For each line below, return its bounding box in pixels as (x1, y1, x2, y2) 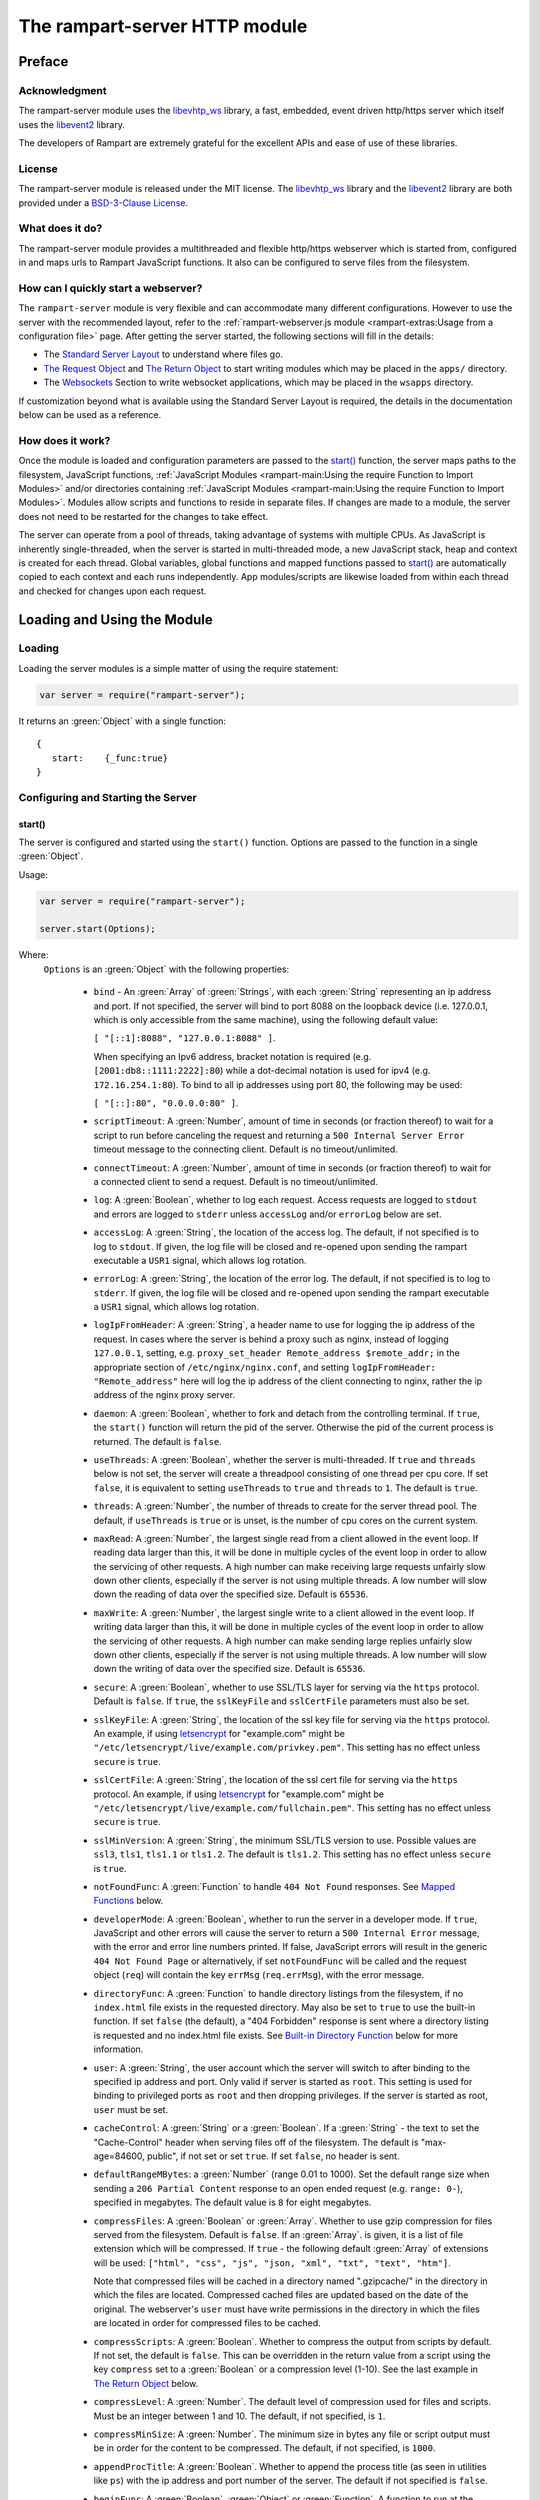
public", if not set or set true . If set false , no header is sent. (146, 2150, 400, 2162)
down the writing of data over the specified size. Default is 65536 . (93, 1663, 366, 1675)
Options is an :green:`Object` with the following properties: (43, 963, 290, 975)
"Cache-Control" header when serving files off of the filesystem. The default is (93, 2136, 419, 2148)
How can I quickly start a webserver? (18, 281, 203, 295)
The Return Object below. (93, 2377, 199, 2389)
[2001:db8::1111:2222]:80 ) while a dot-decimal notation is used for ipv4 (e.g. (93, 1065, 431, 1077)
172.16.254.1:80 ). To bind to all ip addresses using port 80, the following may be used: (93, 1078, 463, 1090)
